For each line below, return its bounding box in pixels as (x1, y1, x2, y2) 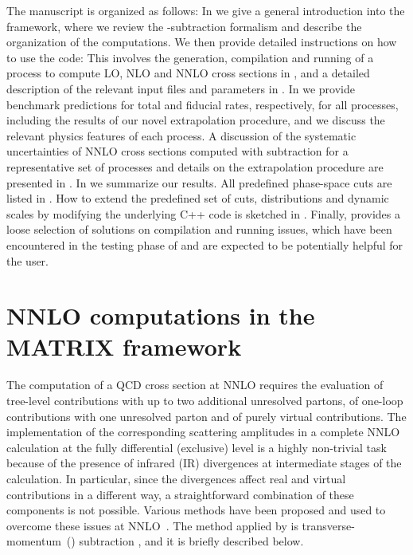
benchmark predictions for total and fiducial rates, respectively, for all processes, (6, 96, 399, 112)
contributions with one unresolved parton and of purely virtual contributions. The (6, 407, 407, 424)
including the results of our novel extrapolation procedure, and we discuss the (6, 112, 385, 128)
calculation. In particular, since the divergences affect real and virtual (6, 470, 346, 486)
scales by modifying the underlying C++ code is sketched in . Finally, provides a (6, 205, 400, 222)
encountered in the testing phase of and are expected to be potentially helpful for (6, 236, 403, 253)
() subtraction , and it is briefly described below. (66, 533, 304, 549)
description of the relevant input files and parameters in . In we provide (6, 80, 355, 96)
